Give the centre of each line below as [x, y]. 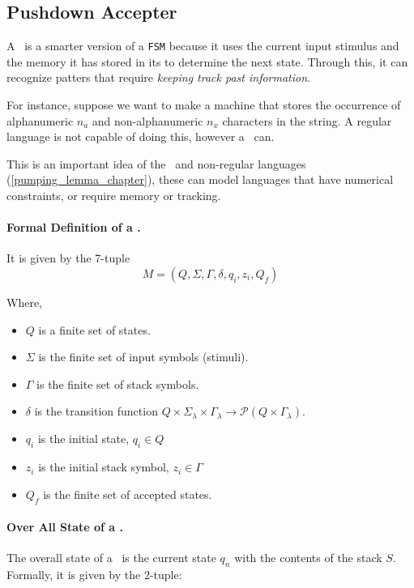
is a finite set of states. [94, 329]
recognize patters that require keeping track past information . [158, 77]
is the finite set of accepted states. [128, 494]
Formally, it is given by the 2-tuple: [94, 575]
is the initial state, [83, 439]
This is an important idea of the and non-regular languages [156, 163]
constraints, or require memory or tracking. [114, 196]
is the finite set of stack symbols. [118, 383]
